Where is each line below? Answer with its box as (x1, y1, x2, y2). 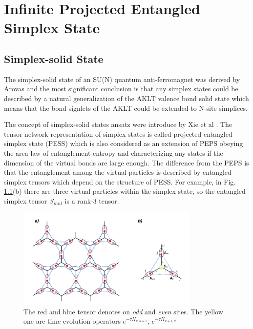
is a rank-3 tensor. (64, 195, 119, 206)
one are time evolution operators (23, 316, 121, 326)
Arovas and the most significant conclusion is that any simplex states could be (4, 83, 238, 94)
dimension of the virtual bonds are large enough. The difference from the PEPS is (4, 157, 249, 167)
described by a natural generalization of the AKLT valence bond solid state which (4, 93, 249, 103)
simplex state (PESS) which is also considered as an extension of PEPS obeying (4, 138, 243, 148)
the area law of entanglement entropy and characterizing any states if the (4, 147, 223, 158)
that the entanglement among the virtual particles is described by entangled (4, 167, 232, 177)
